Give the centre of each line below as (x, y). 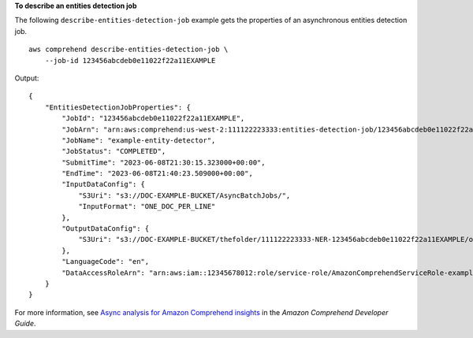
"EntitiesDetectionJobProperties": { (117, 107)
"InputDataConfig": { (104, 184)
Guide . (25, 324)
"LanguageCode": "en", (106, 262)
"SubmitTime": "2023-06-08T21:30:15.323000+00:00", (164, 162)
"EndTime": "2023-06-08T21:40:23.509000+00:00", (158, 174)
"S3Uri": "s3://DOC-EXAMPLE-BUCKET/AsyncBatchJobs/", (184, 195)
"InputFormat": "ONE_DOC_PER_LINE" (147, 206)
